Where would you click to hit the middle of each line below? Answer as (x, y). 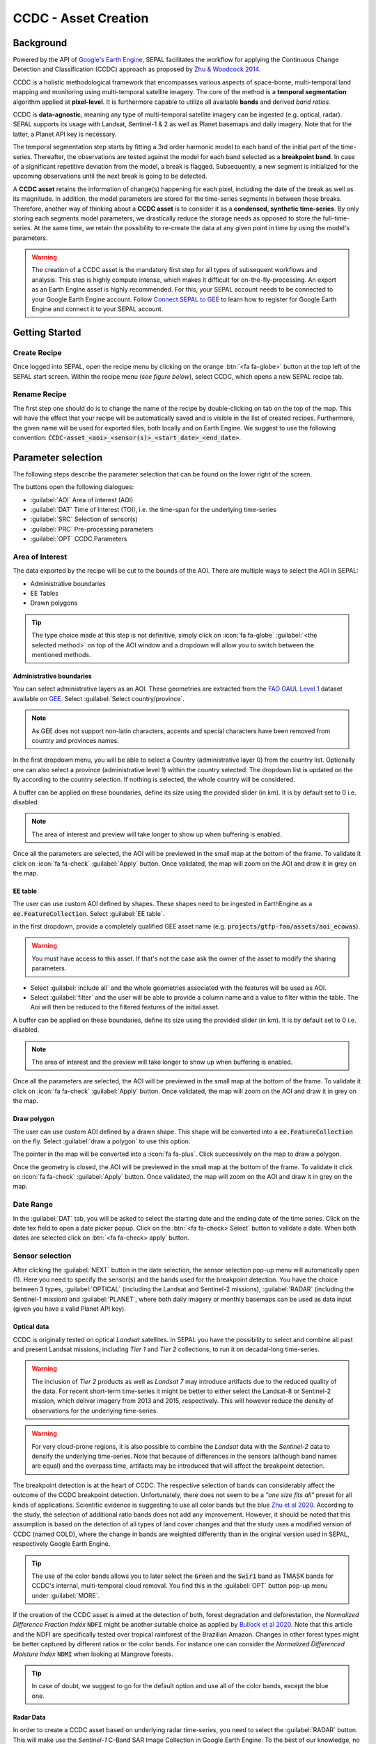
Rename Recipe (40, 394)
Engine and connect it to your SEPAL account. (97, 309)
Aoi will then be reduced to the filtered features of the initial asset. (125, 1007)
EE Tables (45, 594)
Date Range (33, 1205)
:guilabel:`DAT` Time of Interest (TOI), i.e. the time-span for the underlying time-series (153, 509)
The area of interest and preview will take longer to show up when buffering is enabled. (157, 834)
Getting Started (47, 332)
